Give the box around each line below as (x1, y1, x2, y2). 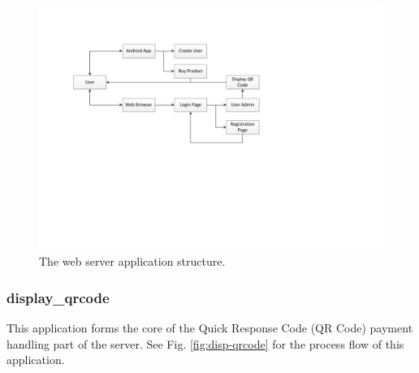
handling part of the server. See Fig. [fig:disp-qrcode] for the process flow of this (6, 335, 404, 352)
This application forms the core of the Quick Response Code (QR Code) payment (6, 319, 413, 336)
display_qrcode (6, 287, 110, 307)
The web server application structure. (39, 253, 226, 270)
